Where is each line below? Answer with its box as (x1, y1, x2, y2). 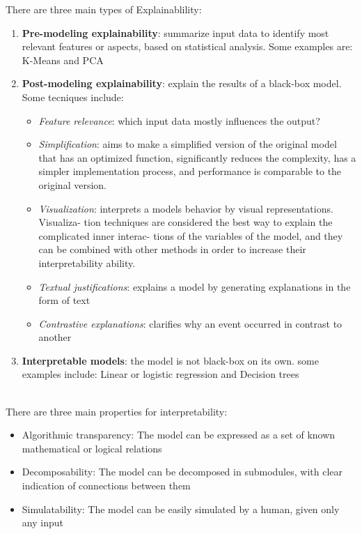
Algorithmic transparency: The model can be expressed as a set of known (22, 427, 336, 442)
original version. (38, 177, 107, 192)
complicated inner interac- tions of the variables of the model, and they (38, 228, 343, 243)
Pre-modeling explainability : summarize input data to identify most (22, 25, 329, 40)
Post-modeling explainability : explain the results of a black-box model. (22, 76, 342, 91)
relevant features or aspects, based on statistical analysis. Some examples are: (22, 39, 353, 54)
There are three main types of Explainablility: (6, 2, 202, 16)
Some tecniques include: (22, 89, 124, 104)
